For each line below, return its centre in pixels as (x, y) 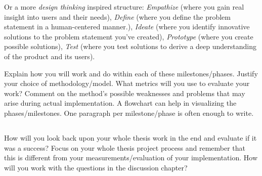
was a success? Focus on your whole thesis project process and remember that (125, 147)
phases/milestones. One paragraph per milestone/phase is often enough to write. (129, 113)
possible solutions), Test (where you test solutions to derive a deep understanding (130, 46)
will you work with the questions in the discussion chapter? (96, 167)
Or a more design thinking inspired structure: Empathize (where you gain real (124, 7)
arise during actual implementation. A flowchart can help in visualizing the (120, 103)
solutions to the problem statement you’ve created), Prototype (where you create (129, 36)
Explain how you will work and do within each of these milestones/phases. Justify (131, 73)
